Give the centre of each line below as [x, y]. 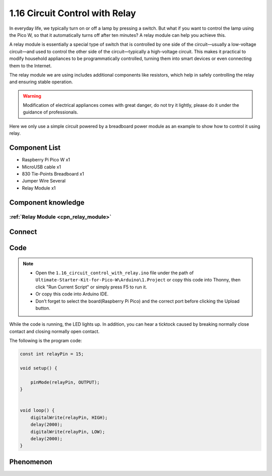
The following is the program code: [46, 341]
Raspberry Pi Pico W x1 [46, 160]
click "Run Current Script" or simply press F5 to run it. [91, 287]
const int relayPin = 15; [52, 354]
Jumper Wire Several [44, 181]
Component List [35, 148]
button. [43, 308]
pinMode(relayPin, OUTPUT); [65, 382]
